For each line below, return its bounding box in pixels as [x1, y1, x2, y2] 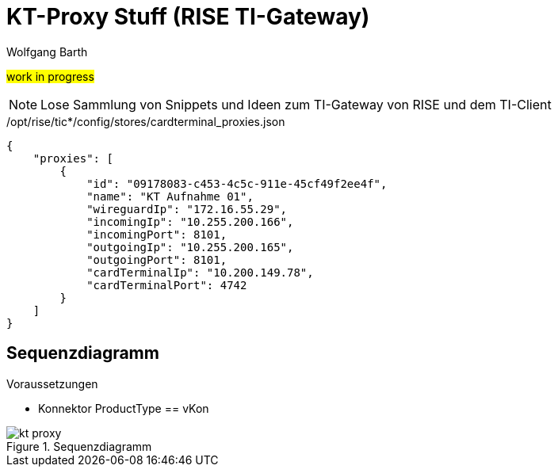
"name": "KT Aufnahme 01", [86, 189, 254, 203]
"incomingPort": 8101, [86, 227, 227, 241]
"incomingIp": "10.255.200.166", [86, 215, 294, 228]
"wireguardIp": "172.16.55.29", [86, 202, 288, 216]
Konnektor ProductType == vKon [38, 401, 209, 415]
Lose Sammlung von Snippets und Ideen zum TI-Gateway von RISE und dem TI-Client [40, 96, 552, 113]
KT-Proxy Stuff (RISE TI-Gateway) [6, 3, 370, 30]
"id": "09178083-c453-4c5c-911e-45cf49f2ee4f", [86, 177, 388, 190]
